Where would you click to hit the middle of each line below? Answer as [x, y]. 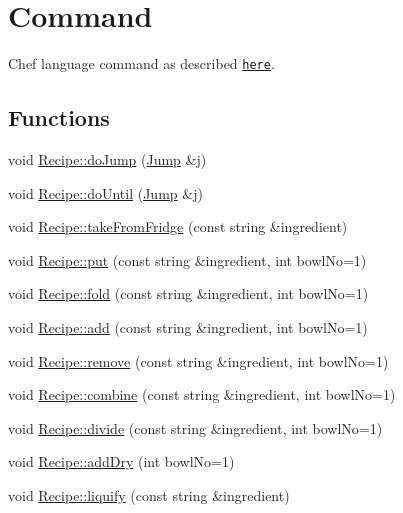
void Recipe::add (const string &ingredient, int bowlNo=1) [188, 326]
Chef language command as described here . [141, 63]
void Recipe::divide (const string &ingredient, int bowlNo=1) [195, 427]
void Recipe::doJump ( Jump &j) [107, 158]
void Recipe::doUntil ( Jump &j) [105, 192]
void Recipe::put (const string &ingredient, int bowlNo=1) [187, 259]
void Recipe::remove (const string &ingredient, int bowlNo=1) [198, 360]
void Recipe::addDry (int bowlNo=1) [121, 461]
